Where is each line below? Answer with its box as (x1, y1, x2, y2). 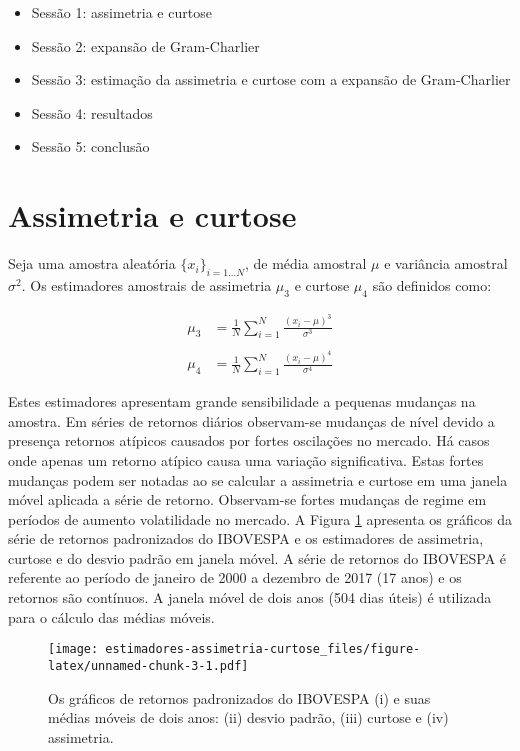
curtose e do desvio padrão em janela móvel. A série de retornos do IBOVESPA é (8, 547, 507, 568)
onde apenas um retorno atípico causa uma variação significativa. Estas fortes (8, 449, 484, 470)
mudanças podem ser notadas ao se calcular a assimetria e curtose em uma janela (8, 469, 508, 490)
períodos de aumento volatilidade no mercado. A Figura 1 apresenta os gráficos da (8, 508, 512, 529)
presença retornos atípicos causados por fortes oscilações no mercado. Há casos (8, 430, 490, 451)
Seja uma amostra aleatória (8, 253, 176, 274)
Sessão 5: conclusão (31, 136, 150, 157)
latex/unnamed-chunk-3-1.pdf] (48, 658, 249, 673)
